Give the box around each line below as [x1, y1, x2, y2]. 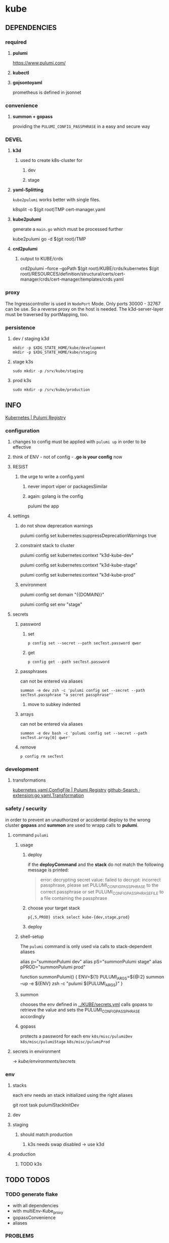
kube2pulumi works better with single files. [12, 196, 101, 203]
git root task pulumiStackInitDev [12, 1102, 79, 1108]
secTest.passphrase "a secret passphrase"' [20, 692, 114, 698]
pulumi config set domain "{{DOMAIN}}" [20, 592, 105, 598]
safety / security [5, 805, 47, 812]
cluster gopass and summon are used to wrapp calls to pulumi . [5, 822, 139, 828]
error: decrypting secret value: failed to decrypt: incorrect [40, 877, 161, 883]
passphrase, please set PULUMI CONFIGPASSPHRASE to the [40, 882, 159, 889]
